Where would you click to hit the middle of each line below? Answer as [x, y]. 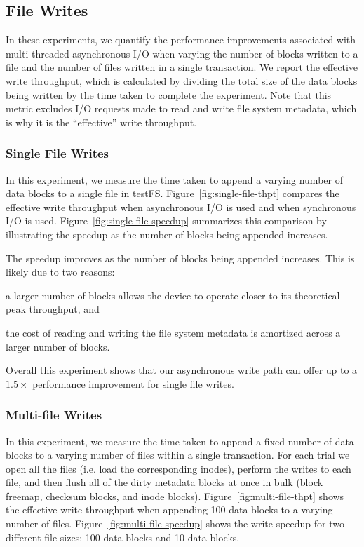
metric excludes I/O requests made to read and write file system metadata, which [181, 108]
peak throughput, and [53, 309]
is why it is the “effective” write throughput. [101, 122]
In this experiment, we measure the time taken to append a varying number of [174, 179]
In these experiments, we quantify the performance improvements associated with [181, 40]
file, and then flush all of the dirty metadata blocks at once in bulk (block [164, 482]
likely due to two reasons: [60, 272]
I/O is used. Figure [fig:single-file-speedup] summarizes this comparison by [166, 221]
